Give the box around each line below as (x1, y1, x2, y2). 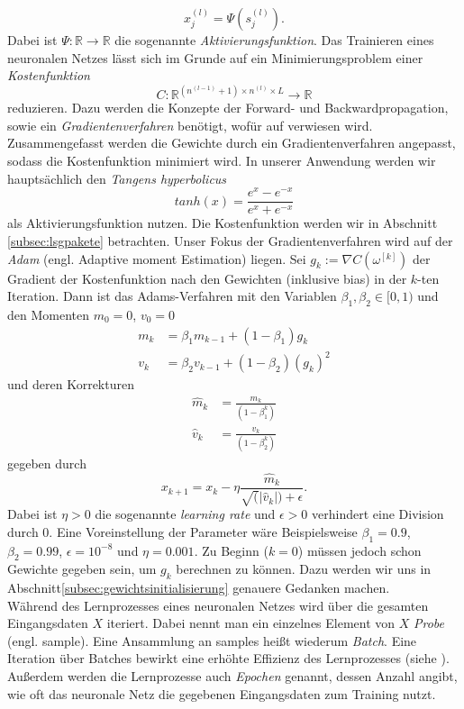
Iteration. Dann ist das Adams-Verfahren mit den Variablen (7, 286, 337, 305)
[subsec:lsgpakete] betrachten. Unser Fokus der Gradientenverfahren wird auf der (7, 231, 453, 250)
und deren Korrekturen (7, 375, 134, 394)
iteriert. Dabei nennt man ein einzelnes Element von (106, 614, 396, 632)
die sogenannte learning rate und (95, 504, 276, 523)
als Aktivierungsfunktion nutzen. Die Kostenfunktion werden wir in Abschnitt (7, 214, 438, 232)
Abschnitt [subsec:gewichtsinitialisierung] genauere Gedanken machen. (7, 578, 390, 597)
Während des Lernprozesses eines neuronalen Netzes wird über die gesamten (7, 595, 429, 614)
